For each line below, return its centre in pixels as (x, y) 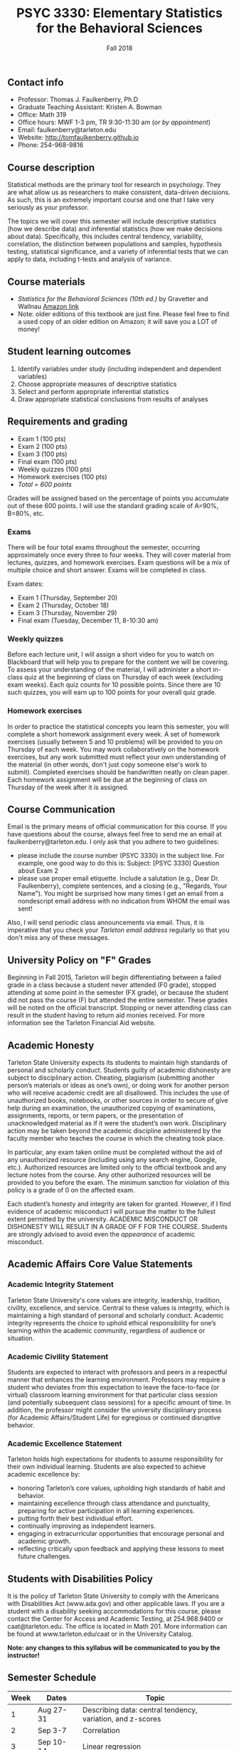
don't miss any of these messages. (59, 938)
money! (29, 329)
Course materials (46, 282)
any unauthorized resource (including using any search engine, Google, (112, 1159)
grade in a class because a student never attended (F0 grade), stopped (112, 985)
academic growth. (44, 1541)
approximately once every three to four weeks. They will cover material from (119, 555)
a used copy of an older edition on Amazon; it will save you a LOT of (117, 321)
